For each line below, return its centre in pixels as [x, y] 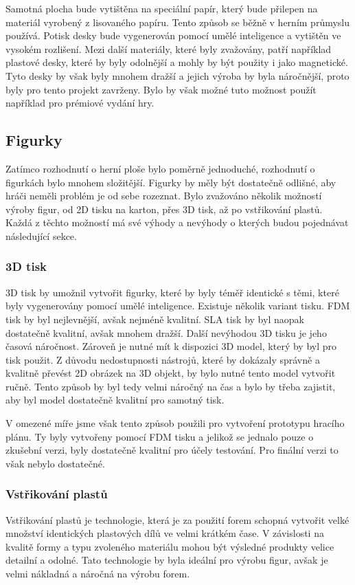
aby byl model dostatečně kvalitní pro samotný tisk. [115, 400]
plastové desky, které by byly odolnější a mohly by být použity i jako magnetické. [177, 62]
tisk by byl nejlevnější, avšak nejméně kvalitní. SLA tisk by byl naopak [155, 319]
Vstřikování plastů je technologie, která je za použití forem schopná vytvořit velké [177, 519]
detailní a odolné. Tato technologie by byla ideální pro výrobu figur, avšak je [167, 560]
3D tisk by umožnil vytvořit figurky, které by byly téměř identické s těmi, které [172, 292]
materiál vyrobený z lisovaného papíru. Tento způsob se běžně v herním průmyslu [178, 22]
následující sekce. [41, 235]
